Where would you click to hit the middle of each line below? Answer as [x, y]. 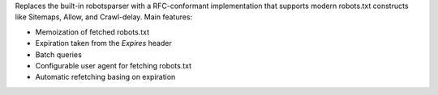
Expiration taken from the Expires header [103, 43]
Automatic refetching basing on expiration [105, 77]
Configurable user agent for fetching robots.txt [114, 65]
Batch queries [59, 54]
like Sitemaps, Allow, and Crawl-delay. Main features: [104, 17]
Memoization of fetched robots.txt [92, 31]
